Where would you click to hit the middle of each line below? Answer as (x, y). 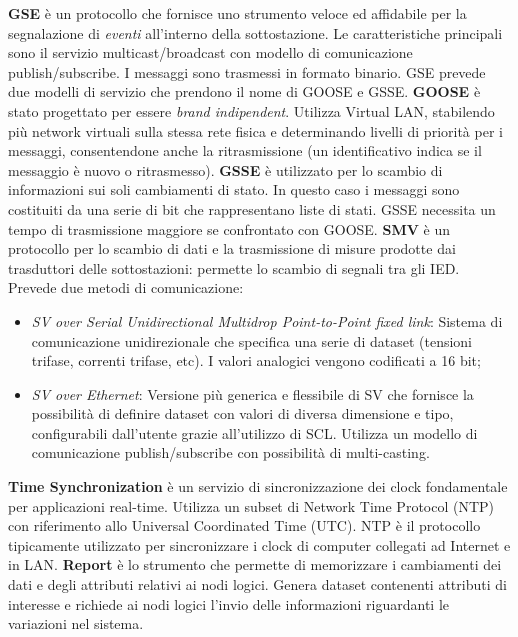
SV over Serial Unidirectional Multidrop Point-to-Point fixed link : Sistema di (267, 320)
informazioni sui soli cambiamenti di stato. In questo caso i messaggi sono (234, 189)
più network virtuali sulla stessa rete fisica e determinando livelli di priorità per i (255, 130)
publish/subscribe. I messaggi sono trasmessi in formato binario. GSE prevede (247, 71)
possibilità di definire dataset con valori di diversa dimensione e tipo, (242, 413)
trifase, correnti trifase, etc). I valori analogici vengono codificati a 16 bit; (256, 360)
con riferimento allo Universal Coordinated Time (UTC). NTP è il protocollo (244, 525)
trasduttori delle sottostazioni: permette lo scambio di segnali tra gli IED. (234, 267)
